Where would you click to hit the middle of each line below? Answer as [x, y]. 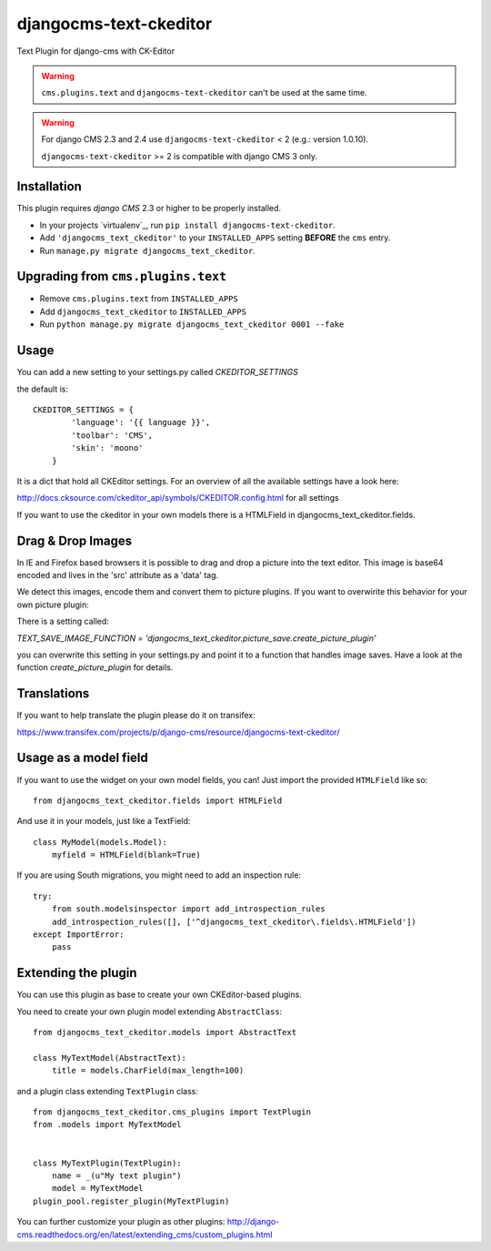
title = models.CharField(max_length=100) [148, 1071]
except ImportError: [79, 935]
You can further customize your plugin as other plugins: [121, 1222]
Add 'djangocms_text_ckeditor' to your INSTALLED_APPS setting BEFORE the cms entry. [215, 238]
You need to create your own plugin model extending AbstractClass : [150, 1012]
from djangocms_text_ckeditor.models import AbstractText [165, 1032]
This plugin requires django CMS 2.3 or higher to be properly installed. [149, 208]
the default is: [42, 389]
